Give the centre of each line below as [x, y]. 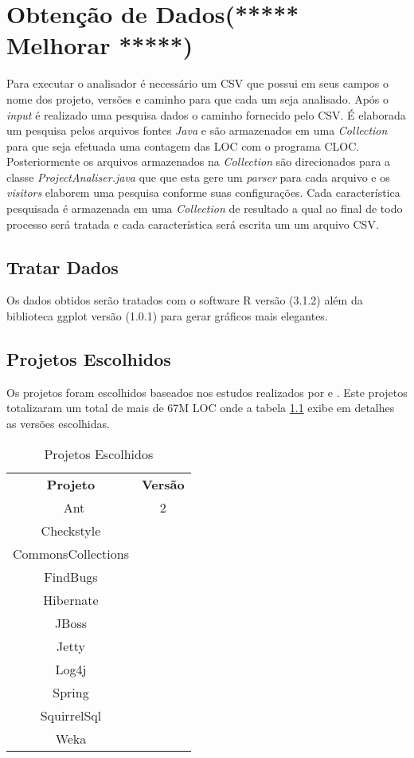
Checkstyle [71, 530]
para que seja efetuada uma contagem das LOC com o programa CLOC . [183, 145]
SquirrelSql [71, 715]
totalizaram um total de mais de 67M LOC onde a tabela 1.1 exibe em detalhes [201, 408]
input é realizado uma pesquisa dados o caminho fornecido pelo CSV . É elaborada [206, 114]
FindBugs [71, 576]
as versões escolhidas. [58, 424]
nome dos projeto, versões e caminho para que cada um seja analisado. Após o [198, 98]
